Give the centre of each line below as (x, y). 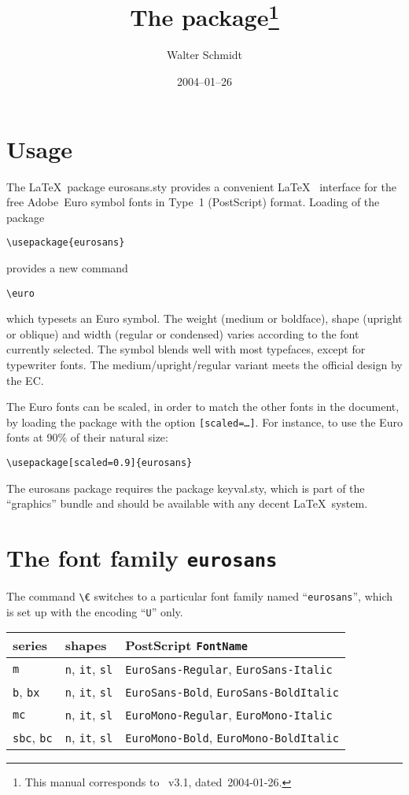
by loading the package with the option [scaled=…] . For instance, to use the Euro (204, 422)
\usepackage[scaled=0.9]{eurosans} (99, 463)
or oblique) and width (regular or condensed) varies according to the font (183, 333)
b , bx (26, 692)
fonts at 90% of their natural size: (87, 437)
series (30, 645)
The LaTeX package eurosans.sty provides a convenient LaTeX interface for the (201, 186)
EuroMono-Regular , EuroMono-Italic (229, 715)
